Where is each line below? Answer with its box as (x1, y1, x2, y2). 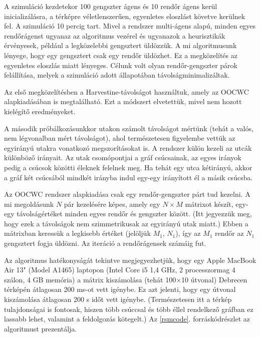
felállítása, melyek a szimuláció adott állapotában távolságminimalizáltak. (4, 70, 230, 80)
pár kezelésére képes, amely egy (64, 198, 160, 209)
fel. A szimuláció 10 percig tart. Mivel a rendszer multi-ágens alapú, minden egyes (4, 21, 256, 31)
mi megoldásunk (4, 198, 54, 209)
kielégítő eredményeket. (4, 106, 76, 116)
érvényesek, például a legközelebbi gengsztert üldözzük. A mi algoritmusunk (4, 40, 237, 51)
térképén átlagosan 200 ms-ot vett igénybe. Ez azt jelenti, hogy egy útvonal (4, 284, 236, 294)
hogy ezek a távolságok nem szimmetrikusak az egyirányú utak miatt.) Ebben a (4, 218, 248, 228)
